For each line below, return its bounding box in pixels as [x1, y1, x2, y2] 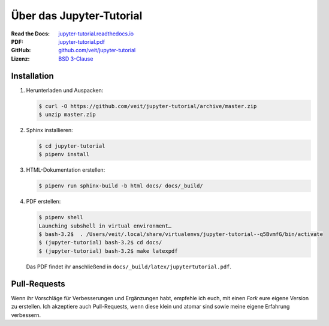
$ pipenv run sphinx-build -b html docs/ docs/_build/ [38, 183, 203, 189]
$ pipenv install [38, 151, 90, 158]
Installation [11, 71, 54, 81]
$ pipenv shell [38, 214, 83, 221]
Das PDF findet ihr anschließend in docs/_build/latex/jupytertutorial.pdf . [26, 263, 232, 270]
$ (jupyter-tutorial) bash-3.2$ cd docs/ [38, 239, 162, 246]
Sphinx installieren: [26, 126, 73, 133]
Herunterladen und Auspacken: [26, 86, 104, 94]
